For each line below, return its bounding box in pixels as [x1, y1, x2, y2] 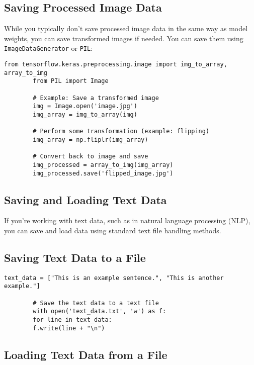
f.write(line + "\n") [33, 324, 105, 332]
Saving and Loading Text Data [4, 192, 167, 207]
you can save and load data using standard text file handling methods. [4, 225, 221, 236]
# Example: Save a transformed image [33, 94, 159, 102]
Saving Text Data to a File [4, 250, 146, 265]
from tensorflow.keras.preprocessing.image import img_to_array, [4, 61, 227, 68]
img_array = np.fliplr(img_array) [33, 136, 148, 143]
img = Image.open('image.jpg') [33, 103, 137, 110]
